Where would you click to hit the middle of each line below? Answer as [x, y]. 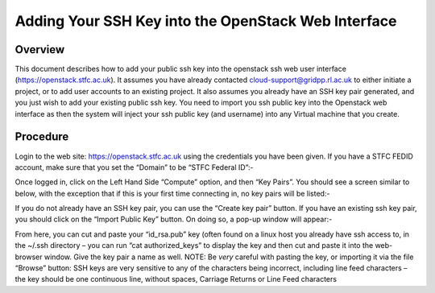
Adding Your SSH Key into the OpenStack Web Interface [206, 21]
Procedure [42, 137]
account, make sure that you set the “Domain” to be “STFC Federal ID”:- [134, 167]
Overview [40, 50]
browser [29, 257]
